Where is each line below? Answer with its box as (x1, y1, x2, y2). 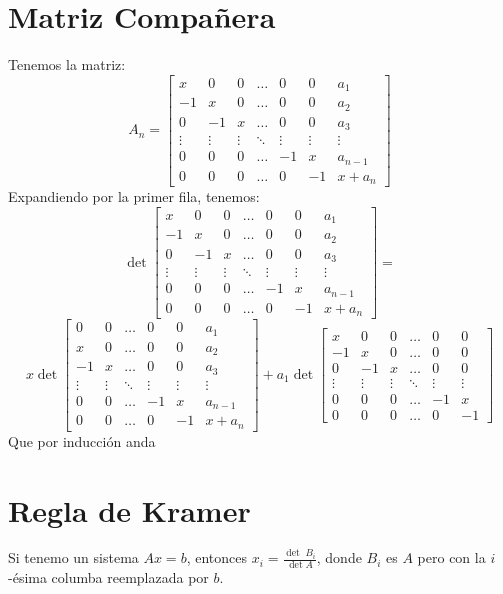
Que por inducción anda (8, 430, 156, 451)
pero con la (417, 547, 486, 568)
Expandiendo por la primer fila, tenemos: (8, 186, 260, 207)
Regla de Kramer (8, 489, 251, 530)
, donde (316, 547, 362, 568)
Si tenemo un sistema (8, 547, 139, 568)
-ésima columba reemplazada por (8, 567, 209, 588)
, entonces (186, 547, 247, 568)
